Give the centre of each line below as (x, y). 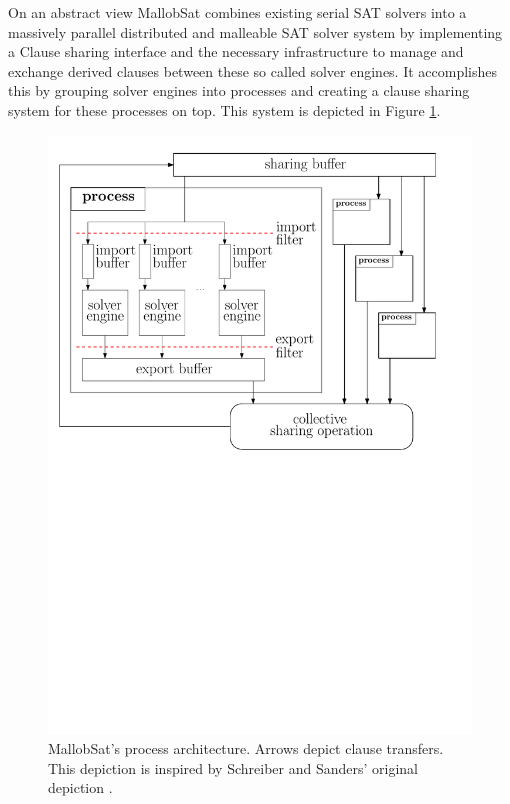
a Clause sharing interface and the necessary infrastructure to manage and (236, 51)
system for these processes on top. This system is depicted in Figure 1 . (224, 109)
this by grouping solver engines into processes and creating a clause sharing (239, 90)
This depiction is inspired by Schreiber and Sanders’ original (233, 767)
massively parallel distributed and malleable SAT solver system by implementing (255, 31)
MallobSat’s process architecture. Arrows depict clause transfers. (246, 748)
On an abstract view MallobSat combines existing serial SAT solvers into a (237, 12)
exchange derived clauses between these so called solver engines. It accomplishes (253, 70)
